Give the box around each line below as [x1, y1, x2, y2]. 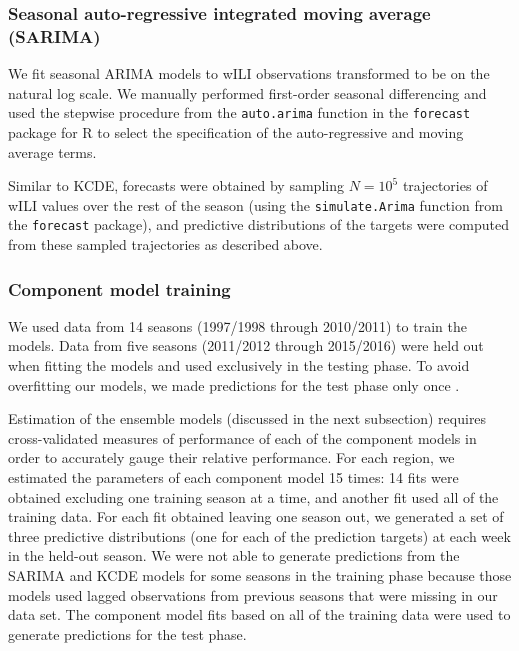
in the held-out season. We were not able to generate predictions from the [8, 545, 460, 566]
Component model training [8, 276, 231, 301]
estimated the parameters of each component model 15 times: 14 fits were [8, 467, 459, 488]
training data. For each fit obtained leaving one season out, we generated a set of [8, 506, 504, 527]
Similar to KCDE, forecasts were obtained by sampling [8, 175, 344, 196]
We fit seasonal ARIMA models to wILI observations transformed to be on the [8, 63, 490, 84]
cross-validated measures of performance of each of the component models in [8, 427, 477, 448]
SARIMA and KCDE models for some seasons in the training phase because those [8, 565, 512, 586]
